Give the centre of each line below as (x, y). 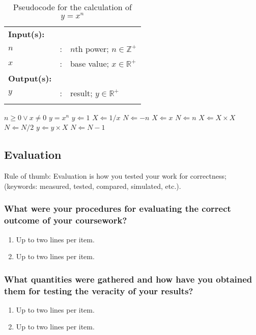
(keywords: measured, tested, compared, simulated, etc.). (93, 186)
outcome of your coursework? (66, 220)
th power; (92, 48)
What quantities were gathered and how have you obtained (128, 279)
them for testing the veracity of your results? (99, 290)
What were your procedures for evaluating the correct (118, 208)
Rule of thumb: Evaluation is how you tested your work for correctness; (115, 176)
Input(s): (26, 34)
